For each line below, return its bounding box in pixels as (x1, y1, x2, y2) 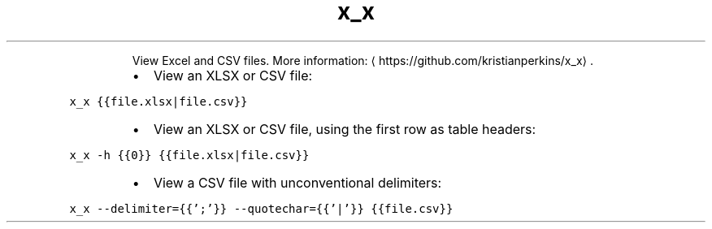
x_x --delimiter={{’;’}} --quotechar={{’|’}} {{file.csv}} (69, 201, 454, 215)
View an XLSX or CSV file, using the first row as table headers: (153, 120, 536, 137)
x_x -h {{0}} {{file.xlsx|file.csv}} (69, 148, 310, 162)
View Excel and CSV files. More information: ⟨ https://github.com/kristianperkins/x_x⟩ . (132, 53, 593, 67)
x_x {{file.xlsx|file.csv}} (69, 94, 248, 108)
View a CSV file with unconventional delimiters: (153, 174, 442, 191)
